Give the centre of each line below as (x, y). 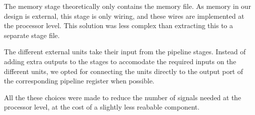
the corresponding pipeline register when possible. (79, 81)
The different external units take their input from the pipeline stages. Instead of (125, 52)
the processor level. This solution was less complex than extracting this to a (119, 25)
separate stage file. (32, 35)
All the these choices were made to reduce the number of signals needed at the (123, 97)
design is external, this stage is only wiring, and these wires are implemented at (124, 16)
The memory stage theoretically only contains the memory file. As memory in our (127, 6)
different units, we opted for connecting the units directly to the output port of (124, 71)
